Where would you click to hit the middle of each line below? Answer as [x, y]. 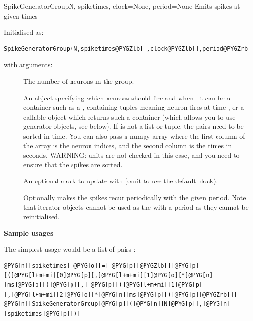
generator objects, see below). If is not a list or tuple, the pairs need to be [134, 126]
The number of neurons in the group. [79, 81]
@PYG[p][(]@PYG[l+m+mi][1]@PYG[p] [147, 285]
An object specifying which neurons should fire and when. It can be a [127, 97]
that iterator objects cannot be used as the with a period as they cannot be [136, 207]
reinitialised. [42, 216]
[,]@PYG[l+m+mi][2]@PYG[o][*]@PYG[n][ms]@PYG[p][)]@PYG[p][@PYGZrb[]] [121, 294]
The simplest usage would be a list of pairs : [70, 249]
